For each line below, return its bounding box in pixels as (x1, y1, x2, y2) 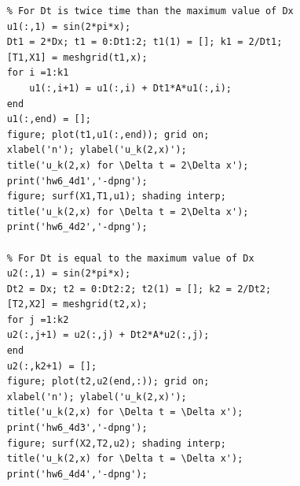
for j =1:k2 (6, 313, 69, 325)
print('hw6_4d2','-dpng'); (6, 221, 148, 233)
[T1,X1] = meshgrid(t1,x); (6, 51, 148, 63)
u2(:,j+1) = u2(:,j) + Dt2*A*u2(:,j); (6, 329, 210, 341)
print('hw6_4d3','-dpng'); (6, 422, 148, 434)
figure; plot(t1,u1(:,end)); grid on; (6, 128, 210, 140)
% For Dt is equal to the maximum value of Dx (6, 252, 254, 264)
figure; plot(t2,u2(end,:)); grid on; (6, 376, 210, 388)
